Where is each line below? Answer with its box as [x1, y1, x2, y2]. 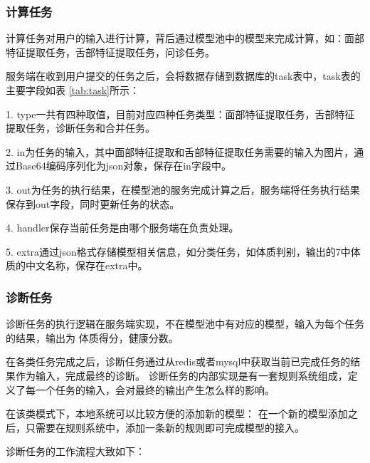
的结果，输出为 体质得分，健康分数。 [6, 330, 179, 345]
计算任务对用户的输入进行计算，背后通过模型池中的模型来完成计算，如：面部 [6, 31, 364, 46]
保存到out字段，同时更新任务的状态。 [6, 196, 180, 211]
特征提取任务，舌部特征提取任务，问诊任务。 [6, 44, 215, 59]
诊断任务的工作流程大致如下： [6, 444, 145, 459]
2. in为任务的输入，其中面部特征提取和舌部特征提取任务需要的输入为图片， [6, 144, 354, 159]
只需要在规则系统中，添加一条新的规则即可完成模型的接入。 [25, 420, 305, 435]
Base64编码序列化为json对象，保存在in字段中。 [15, 158, 231, 173]
